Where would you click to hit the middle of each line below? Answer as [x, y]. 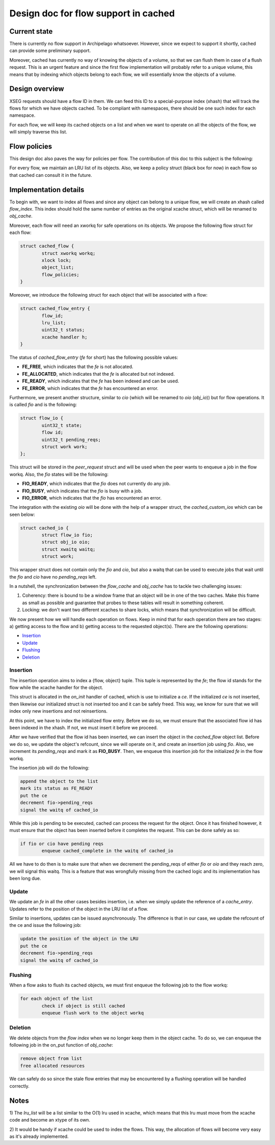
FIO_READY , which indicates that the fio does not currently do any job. [96, 484]
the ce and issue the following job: [45, 925]
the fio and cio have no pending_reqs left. [53, 577]
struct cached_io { [44, 528]
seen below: [22, 514]
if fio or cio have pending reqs [62, 843]
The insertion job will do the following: [49, 768]
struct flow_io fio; [67, 535]
